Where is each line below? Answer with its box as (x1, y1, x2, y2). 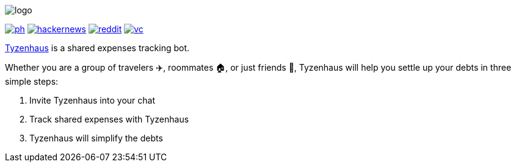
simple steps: (5, 76, 59, 87)
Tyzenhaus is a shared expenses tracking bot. (5, 43, 190, 53)
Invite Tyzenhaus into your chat (29, 95, 155, 105)
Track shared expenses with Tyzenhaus (29, 114, 189, 124)
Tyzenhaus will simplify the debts (29, 133, 163, 143)
